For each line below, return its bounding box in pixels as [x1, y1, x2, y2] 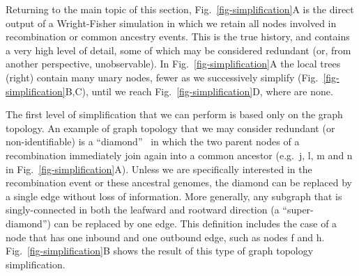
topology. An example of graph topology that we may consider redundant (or [6, 120, 335, 135]
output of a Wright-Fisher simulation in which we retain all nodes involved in [6, 15, 337, 30]
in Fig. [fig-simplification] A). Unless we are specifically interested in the [6, 161, 312, 176]
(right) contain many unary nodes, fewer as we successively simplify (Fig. [6, 70, 319, 84]
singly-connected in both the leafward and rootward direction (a [6, 202, 280, 217]
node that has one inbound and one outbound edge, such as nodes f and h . [6, 229, 325, 244]
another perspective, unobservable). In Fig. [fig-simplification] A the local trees [6, 56, 341, 71]
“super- [282, 202, 314, 217]
